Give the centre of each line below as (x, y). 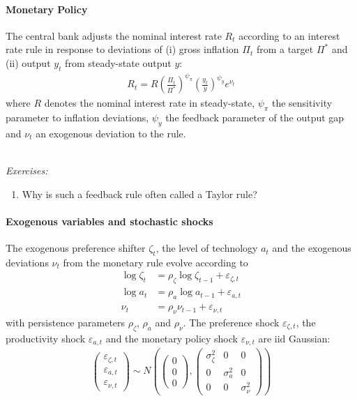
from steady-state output (118, 62)
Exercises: (27, 171)
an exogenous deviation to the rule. (111, 133)
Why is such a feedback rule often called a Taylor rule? (139, 194)
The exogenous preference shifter (76, 248)
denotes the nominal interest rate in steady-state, (150, 103)
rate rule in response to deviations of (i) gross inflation (122, 49)
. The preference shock (231, 322)
